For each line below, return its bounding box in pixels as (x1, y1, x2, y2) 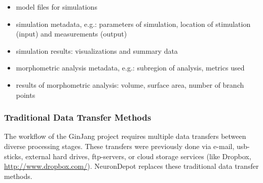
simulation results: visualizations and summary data (16, 45, 178, 56)
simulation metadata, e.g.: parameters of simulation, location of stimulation (16, 18, 251, 29)
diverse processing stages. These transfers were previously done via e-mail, (4, 140, 235, 151)
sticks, (4, 151, 23, 161)
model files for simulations (16, 2, 97, 12)
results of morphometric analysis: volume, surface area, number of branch (16, 79, 244, 90)
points (16, 89, 35, 100)
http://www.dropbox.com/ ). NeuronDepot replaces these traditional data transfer (4, 161, 259, 171)
